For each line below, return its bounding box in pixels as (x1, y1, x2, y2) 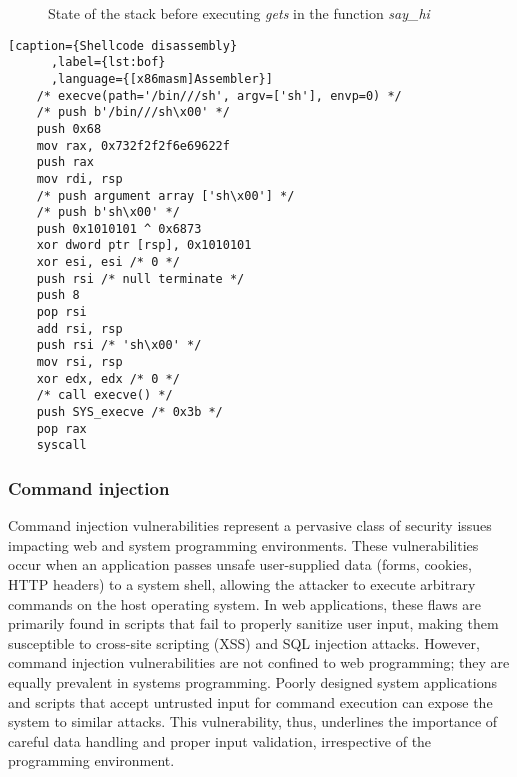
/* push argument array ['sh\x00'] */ (36, 188, 295, 203)
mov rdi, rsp (36, 171, 123, 186)
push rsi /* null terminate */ (36, 271, 245, 286)
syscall (36, 438, 87, 453)
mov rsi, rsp (36, 355, 123, 370)
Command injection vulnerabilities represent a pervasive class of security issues (8, 515, 492, 536)
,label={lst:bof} (50, 55, 166, 70)
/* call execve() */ (36, 388, 173, 403)
